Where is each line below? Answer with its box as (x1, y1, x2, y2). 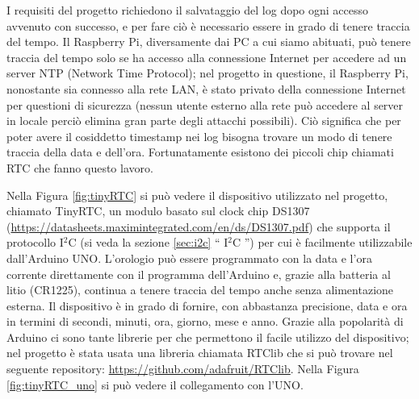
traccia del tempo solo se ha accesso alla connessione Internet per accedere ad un (6, 48, 407, 65)
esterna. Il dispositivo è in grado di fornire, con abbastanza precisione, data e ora (6, 297, 408, 314)
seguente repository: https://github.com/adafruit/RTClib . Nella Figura (6, 360, 359, 377)
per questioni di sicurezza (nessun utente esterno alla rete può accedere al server (6, 96, 404, 113)
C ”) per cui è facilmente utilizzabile (232, 234, 413, 251)
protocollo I (6, 234, 64, 251)
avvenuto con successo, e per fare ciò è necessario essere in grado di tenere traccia (6, 17, 410, 34)
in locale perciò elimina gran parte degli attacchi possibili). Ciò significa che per (6, 112, 401, 129)
